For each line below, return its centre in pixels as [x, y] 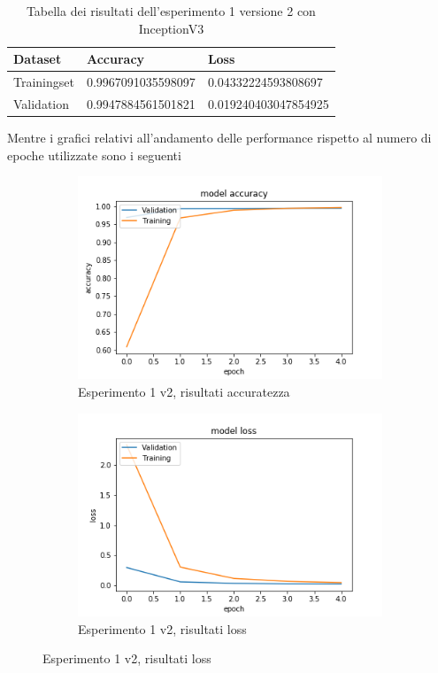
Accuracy [115, 59]
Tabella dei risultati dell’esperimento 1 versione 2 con [171, 11]
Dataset [38, 59]
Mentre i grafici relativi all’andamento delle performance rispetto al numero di [219, 137]
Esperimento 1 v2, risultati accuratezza [184, 392]
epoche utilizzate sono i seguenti [94, 155]
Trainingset [44, 82]
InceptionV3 [171, 28]
